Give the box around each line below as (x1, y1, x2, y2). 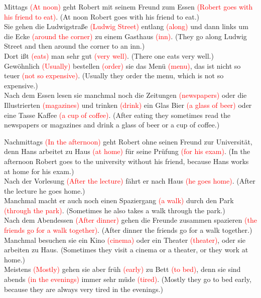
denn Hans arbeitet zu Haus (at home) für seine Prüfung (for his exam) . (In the (4, 146, 250, 157)
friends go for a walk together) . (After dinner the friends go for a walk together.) (4, 225, 252, 235)
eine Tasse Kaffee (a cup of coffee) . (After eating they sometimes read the (4, 109, 231, 120)
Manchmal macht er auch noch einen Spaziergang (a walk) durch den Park (4, 195, 234, 206)
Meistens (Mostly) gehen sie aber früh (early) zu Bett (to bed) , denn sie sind (4, 264, 241, 274)
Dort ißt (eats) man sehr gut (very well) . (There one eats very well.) (4, 50, 214, 61)
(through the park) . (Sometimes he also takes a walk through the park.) (4, 205, 225, 215)
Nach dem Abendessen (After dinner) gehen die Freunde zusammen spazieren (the (4, 215, 257, 225)
